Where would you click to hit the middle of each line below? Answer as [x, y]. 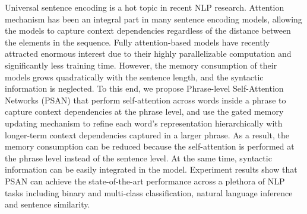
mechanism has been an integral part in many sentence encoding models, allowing [153, 19]
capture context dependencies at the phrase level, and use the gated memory [144, 111]
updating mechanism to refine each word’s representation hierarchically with [144, 123]
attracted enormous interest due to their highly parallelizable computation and [148, 54]
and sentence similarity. [48, 204]
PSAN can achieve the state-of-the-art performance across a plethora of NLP [145, 181]
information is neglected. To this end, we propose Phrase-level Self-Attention [144, 88]
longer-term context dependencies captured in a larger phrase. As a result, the [147, 134]
